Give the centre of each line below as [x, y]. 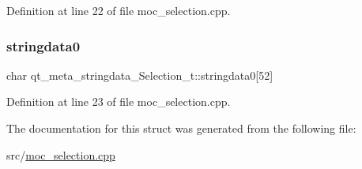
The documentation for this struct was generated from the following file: [181, 128]
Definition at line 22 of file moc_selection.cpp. [119, 10]
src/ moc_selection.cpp [61, 154]
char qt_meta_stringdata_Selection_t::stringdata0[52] [140, 75]
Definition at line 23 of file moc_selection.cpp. [119, 101]
